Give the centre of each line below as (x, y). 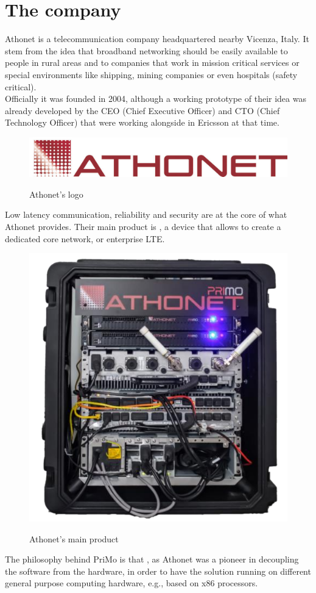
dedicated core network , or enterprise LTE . (85, 238)
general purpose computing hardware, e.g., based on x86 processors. (132, 583)
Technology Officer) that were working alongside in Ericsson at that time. (142, 122)
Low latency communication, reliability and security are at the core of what (146, 214)
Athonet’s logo (56, 194)
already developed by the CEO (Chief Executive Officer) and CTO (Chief (142, 110)
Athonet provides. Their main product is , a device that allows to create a (143, 227)
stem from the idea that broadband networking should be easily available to (146, 50)
